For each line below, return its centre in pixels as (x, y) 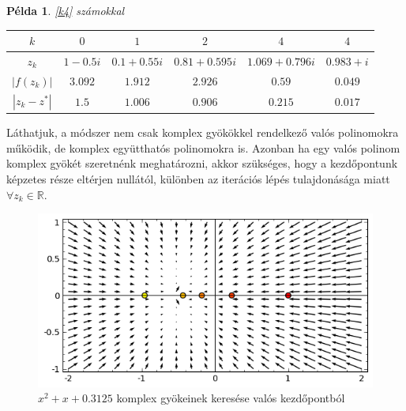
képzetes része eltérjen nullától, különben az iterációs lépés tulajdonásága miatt (198, 178)
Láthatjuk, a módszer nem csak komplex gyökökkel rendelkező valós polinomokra (203, 132)
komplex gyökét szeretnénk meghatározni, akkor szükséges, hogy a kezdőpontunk (202, 163)
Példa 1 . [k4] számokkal (66, 10)
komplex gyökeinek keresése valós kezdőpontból (231, 398)
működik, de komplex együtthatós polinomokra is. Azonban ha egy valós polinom (203, 147)
